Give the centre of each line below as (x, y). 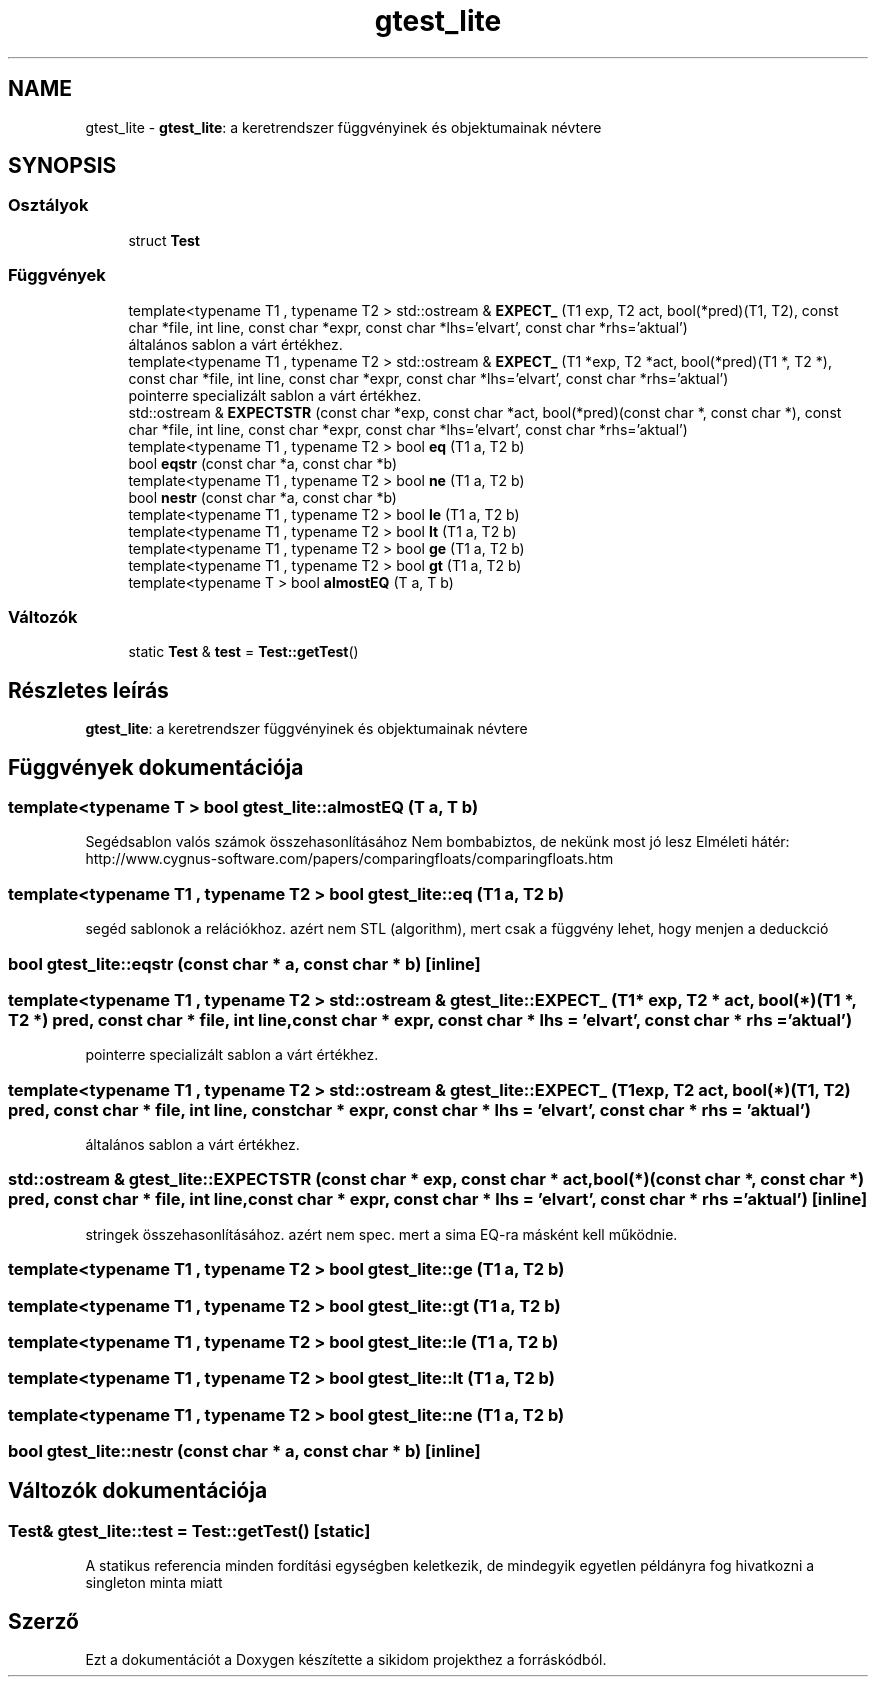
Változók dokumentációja (138, 1491)
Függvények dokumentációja (156, 767)
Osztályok (48, 205)
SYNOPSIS (62, 166)
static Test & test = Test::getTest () (243, 652)
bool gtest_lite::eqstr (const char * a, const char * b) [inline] (244, 963)
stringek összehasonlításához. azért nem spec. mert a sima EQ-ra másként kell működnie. (381, 1234)
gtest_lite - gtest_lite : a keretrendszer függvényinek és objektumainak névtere (343, 127)
